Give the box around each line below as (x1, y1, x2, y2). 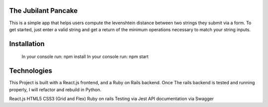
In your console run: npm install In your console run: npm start (21, 53, 149, 59)
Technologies (9, 67, 53, 75)
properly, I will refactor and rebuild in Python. (9, 87, 102, 93)
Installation (9, 40, 45, 48)
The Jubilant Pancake (9, 6, 78, 15)
